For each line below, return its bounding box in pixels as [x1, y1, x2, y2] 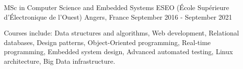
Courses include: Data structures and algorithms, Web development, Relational [4, 28, 239, 38]
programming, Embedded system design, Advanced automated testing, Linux [4, 46, 233, 57]
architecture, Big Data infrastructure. [4, 56, 115, 66]
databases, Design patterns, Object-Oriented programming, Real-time [4, 37, 211, 47]
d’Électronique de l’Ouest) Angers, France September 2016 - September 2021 [4, 11, 232, 22]
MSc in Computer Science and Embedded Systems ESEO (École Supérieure [4, 2, 229, 12]
